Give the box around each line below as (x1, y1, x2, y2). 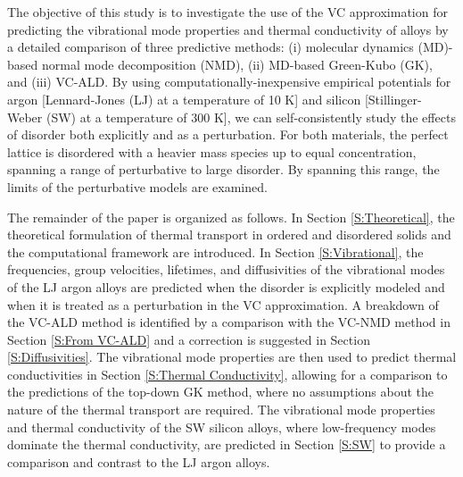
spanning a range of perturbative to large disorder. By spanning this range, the (7, 160, 440, 179)
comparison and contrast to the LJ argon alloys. (7, 452, 270, 471)
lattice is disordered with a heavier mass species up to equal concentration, (7, 142, 417, 161)
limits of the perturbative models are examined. (7, 177, 268, 196)
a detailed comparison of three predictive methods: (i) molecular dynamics (7, 38, 414, 56)
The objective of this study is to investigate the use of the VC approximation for (7, 3, 448, 21)
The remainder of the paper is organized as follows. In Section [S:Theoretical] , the (7, 207, 455, 226)
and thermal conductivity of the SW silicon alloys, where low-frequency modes (7, 417, 436, 436)
